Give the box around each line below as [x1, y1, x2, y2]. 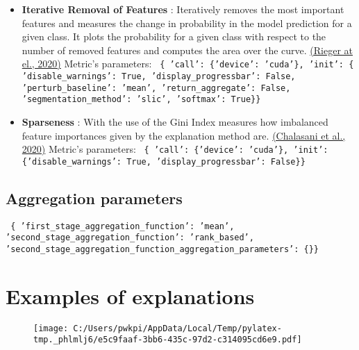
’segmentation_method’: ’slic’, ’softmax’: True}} [22, 94, 261, 105]
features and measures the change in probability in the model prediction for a [22, 15, 352, 30]
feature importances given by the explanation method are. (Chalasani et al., [22, 128, 346, 142]
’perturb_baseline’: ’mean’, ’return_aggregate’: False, [22, 83, 291, 93]
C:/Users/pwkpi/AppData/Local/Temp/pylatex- [73, 323, 282, 333]
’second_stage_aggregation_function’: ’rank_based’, [6, 233, 254, 243]
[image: [33, 323, 69, 333]
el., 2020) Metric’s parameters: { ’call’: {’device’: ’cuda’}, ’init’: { [22, 56, 354, 71]
